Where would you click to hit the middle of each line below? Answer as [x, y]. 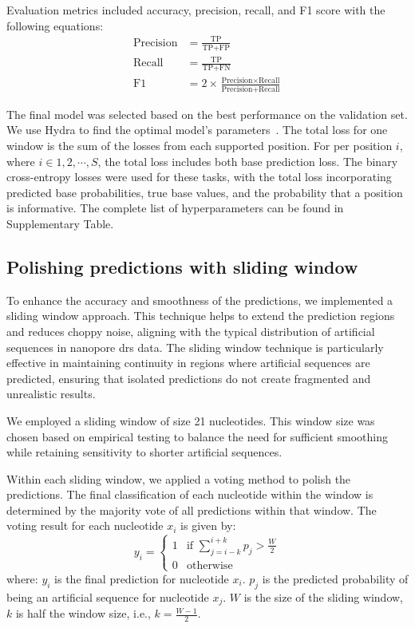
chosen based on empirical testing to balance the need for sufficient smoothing [197, 436]
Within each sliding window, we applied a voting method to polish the [179, 478]
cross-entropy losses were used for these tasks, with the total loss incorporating [199, 177]
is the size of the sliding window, [324, 596]
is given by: [208, 525]
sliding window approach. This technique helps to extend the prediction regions [201, 316]
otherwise [209, 565]
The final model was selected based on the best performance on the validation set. [207, 114]
